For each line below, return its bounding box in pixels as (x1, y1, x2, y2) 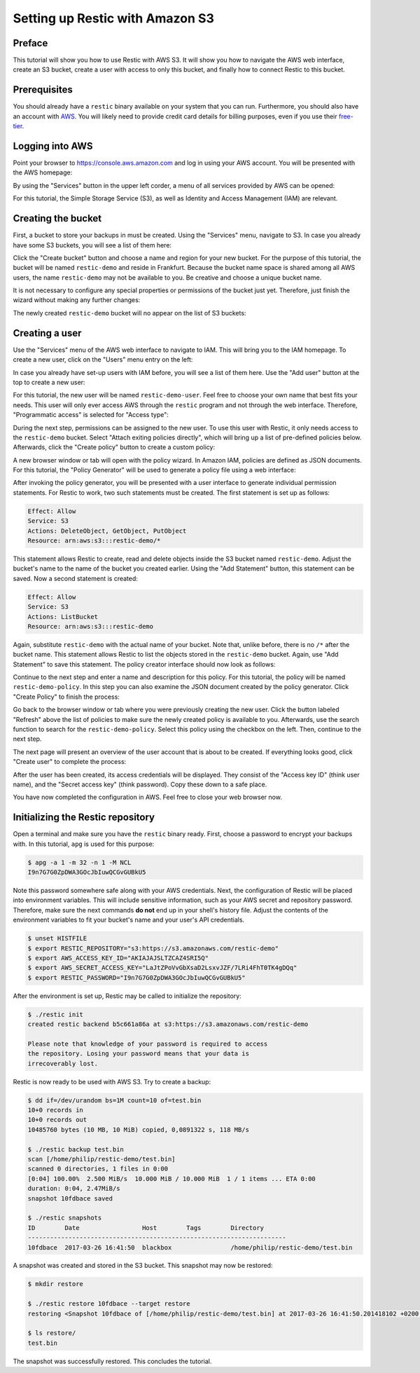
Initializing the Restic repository (13, 812, 155, 824)
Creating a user (13, 327, 82, 339)
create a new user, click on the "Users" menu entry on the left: (13, 355, 193, 364)
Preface (13, 37, 48, 49)
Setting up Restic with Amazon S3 (13, 11, 215, 26)
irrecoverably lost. (27, 1059, 98, 1067)
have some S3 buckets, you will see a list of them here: (13, 240, 171, 249)
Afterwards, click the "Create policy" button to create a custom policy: (13, 443, 216, 451)
